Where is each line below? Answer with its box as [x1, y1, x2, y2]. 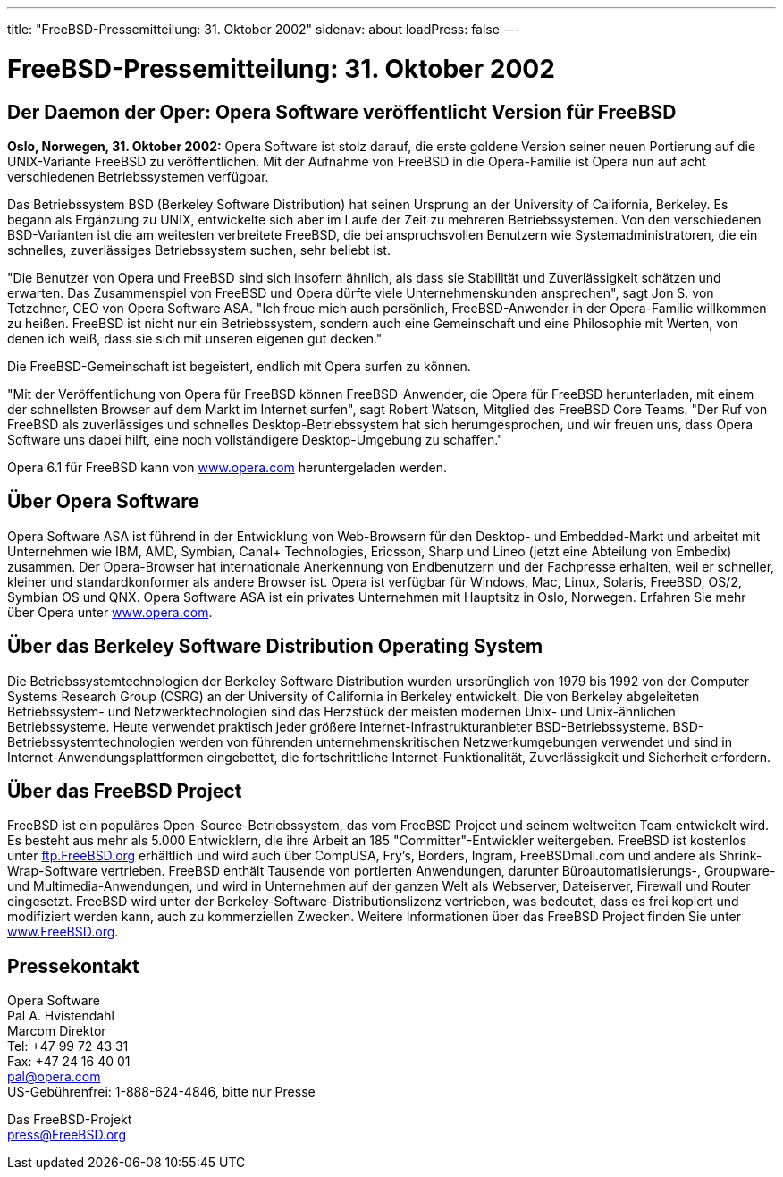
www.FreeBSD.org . [7, 924, 119, 940]
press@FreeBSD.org [7, 1127, 126, 1143]
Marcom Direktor [7, 1023, 106, 1039]
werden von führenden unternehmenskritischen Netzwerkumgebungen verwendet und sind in [179, 733, 732, 749]
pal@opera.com [7, 1069, 101, 1085]
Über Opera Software [7, 490, 199, 513]
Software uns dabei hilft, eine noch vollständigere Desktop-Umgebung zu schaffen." [7, 431, 503, 447]
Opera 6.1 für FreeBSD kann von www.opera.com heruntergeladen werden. [7, 459, 448, 475]
